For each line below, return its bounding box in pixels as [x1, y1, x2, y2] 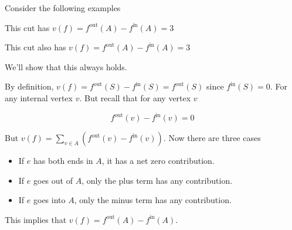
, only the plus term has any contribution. [82, 174, 233, 186]
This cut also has [5, 41, 66, 53]
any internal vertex [5, 91, 73, 104]
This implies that [5, 213, 67, 225]
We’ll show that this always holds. [5, 60, 127, 73]
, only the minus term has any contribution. [74, 194, 232, 206]
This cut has [5, 21, 50, 33]
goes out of [33, 174, 73, 186]
